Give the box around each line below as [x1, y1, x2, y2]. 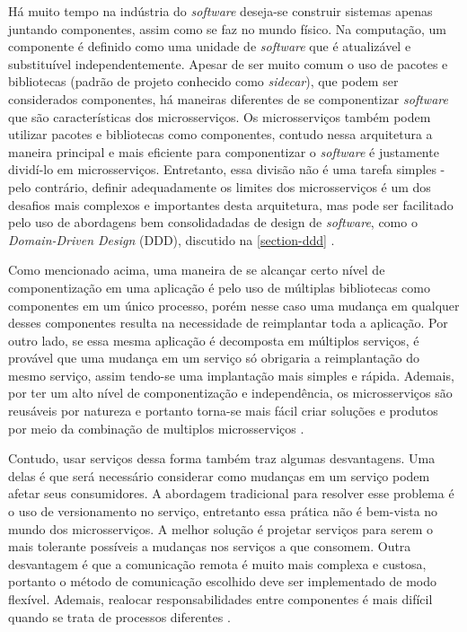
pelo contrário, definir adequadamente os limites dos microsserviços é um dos [8, 177, 431, 196]
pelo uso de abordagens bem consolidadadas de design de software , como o [8, 213, 418, 232]
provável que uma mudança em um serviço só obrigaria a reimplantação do [8, 348, 420, 367]
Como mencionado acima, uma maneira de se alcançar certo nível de [8, 260, 385, 279]
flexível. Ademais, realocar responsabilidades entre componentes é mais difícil [8, 590, 433, 608]
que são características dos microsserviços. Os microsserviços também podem [8, 107, 431, 126]
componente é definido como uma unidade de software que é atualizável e [8, 37, 411, 56]
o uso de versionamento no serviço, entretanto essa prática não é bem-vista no [8, 502, 438, 521]
